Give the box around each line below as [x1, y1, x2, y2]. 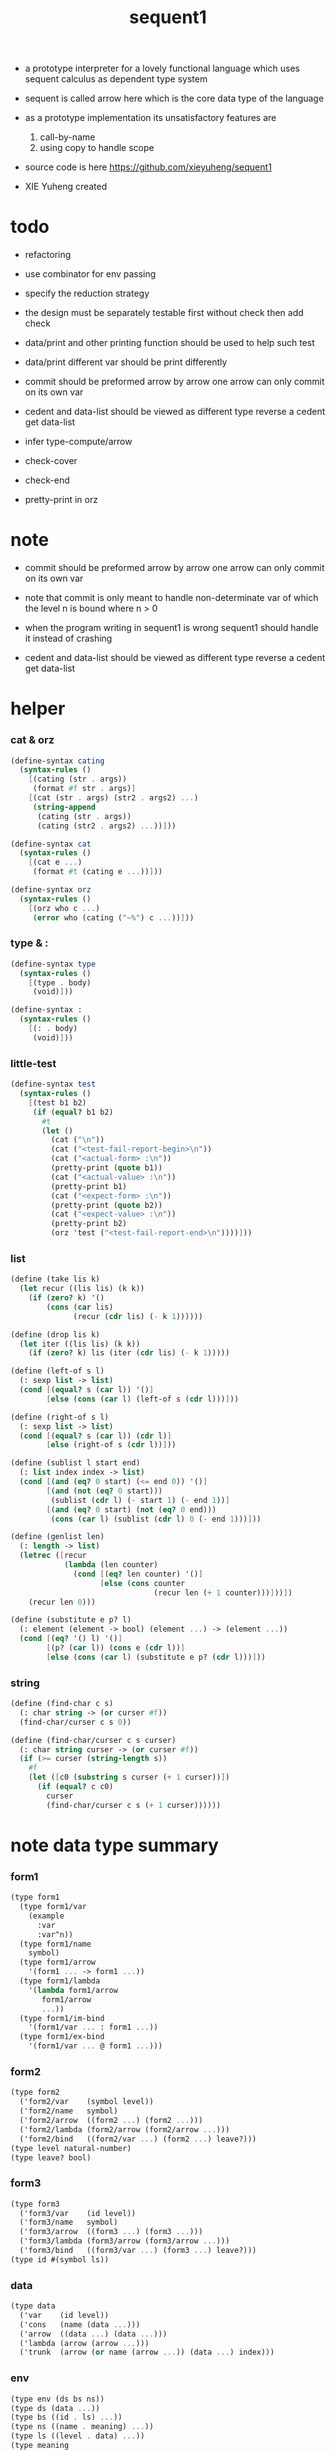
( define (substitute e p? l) [10, 1615, 132, 1625]
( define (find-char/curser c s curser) [10, 1735, 177, 1745]
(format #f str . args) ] [32, 784, 137, 794]
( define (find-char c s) [10, 1699, 114, 1709]
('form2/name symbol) [19, 2106, 118, 2116]
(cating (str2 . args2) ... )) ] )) [36, 821, 177, 831]
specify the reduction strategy [24, 287, 150, 300]
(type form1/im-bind [19, 2013, 105, 2023]
